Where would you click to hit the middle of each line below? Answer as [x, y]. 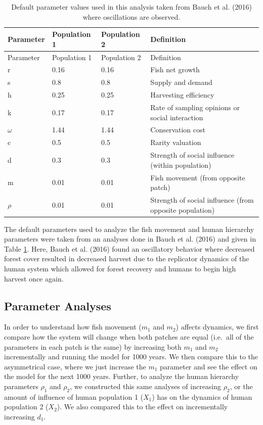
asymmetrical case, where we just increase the [75, 366]
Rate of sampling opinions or [195, 107]
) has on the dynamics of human [202, 396]
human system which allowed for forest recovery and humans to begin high [120, 269]
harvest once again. [34, 278]
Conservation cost [178, 130]
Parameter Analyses [58, 305]
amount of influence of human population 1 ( [74, 396]
